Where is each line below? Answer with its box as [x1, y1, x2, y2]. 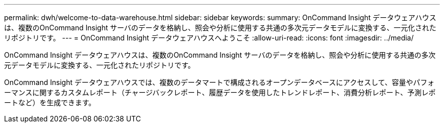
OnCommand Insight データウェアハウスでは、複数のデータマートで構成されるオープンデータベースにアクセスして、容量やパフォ [4, 78, 435, 87]
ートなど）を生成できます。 [4, 98, 96, 107]
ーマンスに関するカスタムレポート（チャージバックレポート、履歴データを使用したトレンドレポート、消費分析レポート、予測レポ [4, 88, 436, 97]
